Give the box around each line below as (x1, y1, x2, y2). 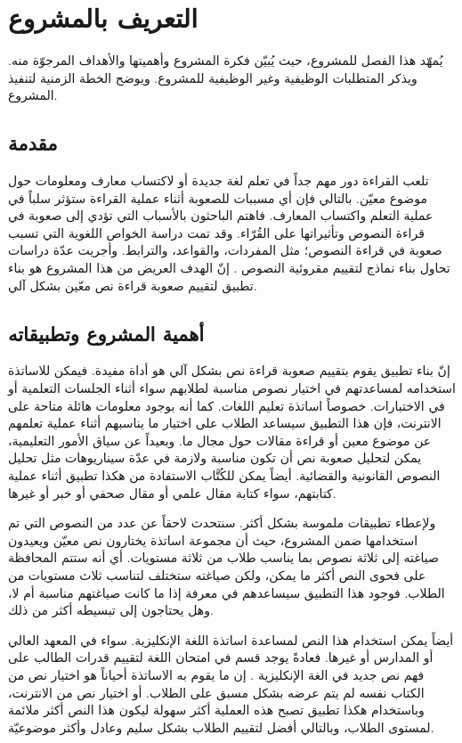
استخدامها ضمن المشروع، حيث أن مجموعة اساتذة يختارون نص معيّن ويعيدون (8, 530, 418, 549)
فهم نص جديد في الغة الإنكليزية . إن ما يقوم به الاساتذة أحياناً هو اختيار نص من (8, 665, 425, 683)
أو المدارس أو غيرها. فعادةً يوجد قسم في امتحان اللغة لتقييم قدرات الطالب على (8, 648, 434, 666)
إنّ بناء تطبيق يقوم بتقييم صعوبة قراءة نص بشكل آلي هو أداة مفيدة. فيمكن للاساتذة (8, 361, 450, 380)
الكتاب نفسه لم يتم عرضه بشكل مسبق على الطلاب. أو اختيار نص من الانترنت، (8, 682, 425, 701)
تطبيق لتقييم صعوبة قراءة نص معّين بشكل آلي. (8, 275, 257, 294)
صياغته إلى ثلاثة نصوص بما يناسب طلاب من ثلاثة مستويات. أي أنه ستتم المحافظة (8, 548, 439, 567)
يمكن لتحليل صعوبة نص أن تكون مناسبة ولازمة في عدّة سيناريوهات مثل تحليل (8, 448, 422, 467)
